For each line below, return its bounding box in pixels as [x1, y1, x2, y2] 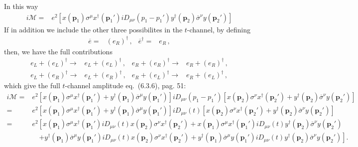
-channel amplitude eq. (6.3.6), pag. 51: [65, 80, 186, 91]
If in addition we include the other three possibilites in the [4, 24, 183, 34]
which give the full [4, 80, 60, 91]
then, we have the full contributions [4, 46, 113, 56]
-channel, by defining [187, 24, 251, 34]
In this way [4, 1, 38, 11]
